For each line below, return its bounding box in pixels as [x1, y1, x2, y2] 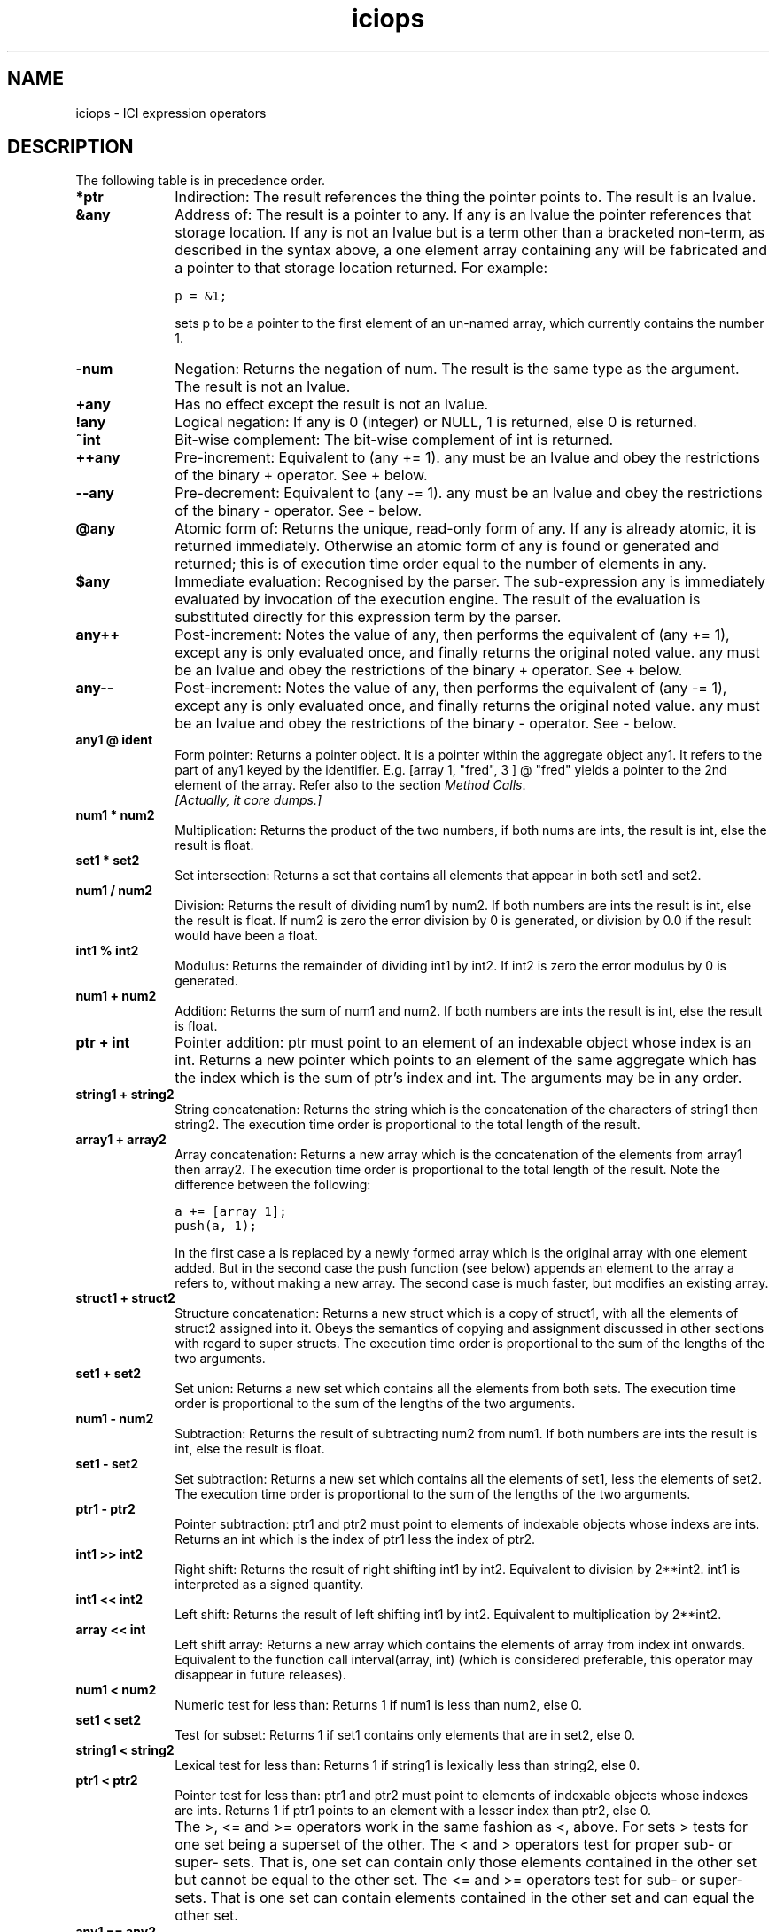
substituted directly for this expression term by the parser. [175, 608, 562, 627]
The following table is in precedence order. [75, 173, 326, 189]
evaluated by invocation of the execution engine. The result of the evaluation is [175, 590, 701, 609]
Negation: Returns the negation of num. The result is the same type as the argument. [175, 360, 740, 378]
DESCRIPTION [7, 136, 134, 159]
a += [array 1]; [175, 1204, 287, 1219]
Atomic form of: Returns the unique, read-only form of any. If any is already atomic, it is [175, 519, 757, 538]
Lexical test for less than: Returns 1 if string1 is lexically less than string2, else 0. [175, 1757, 640, 1773]
